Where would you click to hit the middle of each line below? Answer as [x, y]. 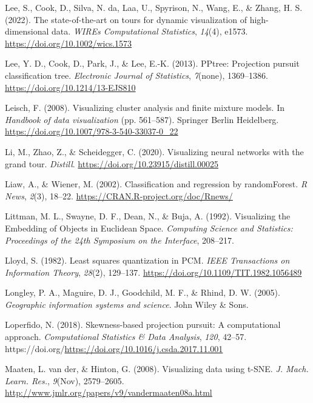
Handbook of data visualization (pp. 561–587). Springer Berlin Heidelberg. [142, 119]
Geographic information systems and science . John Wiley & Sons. [127, 304]
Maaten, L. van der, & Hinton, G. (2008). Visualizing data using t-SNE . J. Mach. [157, 369]
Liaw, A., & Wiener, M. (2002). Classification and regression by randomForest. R [156, 184]
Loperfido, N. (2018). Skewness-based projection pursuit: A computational [143, 325]
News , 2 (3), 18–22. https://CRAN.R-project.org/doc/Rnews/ [119, 195]
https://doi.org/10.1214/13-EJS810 [70, 87]
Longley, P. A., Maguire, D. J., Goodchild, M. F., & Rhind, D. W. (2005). [143, 292]
